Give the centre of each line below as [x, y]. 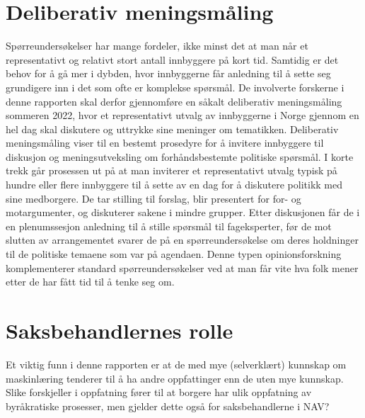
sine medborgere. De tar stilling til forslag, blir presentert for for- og [153, 198]
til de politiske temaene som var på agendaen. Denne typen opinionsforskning [174, 254]
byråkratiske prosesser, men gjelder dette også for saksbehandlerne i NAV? [168, 406]
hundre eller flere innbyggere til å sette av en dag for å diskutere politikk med [174, 185]
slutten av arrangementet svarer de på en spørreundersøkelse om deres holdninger [182, 240]
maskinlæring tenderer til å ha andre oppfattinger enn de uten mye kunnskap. [175, 378]
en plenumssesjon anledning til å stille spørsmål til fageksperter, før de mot [169, 226]
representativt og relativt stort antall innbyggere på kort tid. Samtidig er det [172, 59]
